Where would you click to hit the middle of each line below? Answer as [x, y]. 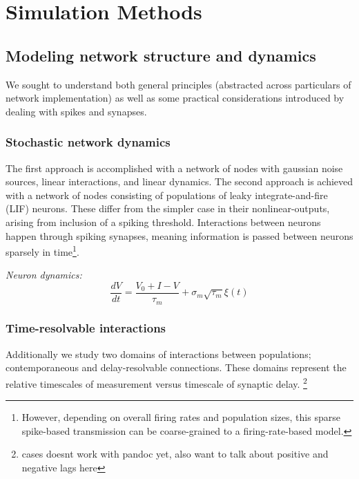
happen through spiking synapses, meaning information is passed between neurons [179, 235]
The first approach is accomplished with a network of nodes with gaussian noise [174, 168]
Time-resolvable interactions [86, 328]
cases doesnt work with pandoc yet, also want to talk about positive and [175, 454]
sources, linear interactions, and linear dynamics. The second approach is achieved [179, 181]
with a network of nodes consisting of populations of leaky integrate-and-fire [167, 195]
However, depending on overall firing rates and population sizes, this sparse [181, 417]
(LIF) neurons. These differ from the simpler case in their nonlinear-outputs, [168, 208]
